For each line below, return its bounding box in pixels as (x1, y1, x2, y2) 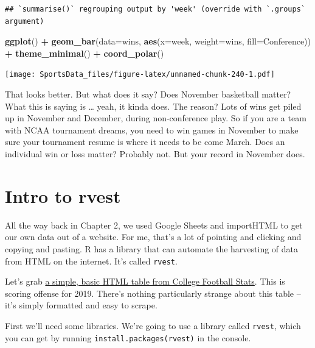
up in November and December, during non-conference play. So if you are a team (5, 112, 306, 124)
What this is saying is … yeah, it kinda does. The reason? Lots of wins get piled (5, 99, 302, 112)
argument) (5, 16, 44, 26)
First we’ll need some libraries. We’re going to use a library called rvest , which (5, 319, 301, 332)
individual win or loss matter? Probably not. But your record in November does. (5, 147, 305, 160)
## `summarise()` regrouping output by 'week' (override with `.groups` (5, 5, 305, 13)
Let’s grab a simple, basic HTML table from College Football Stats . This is (5, 275, 285, 288)
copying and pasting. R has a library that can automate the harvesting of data (5, 242, 299, 255)
